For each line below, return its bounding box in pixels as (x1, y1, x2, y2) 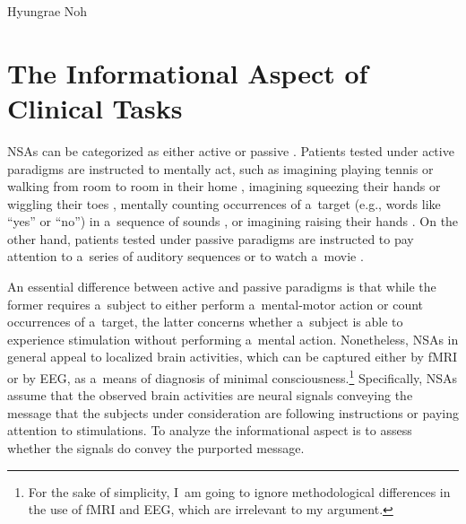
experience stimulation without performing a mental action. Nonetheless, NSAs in (7, 329, 459, 348)
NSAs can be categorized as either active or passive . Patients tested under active (7, 141, 454, 160)
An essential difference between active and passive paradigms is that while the (7, 277, 436, 296)
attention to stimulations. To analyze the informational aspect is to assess (7, 421, 412, 440)
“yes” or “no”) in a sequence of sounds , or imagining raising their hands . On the (7, 212, 459, 231)
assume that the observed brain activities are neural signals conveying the (7, 386, 413, 405)
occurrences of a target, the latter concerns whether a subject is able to (7, 312, 403, 331)
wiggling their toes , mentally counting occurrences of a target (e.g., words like (7, 194, 441, 213)
